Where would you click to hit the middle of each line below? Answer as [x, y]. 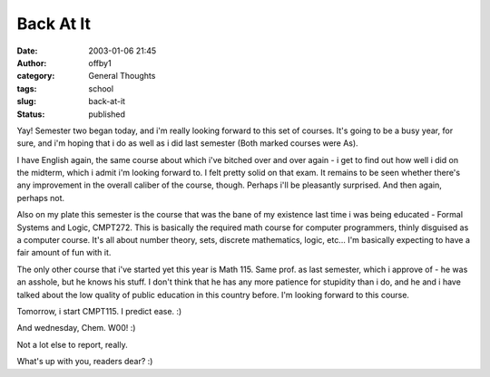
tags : [27, 88]
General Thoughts [122, 76]
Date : [27, 51]
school [101, 88]
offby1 [100, 63]
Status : [31, 114]
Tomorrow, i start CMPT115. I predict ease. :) [99, 311]
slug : [26, 101]
